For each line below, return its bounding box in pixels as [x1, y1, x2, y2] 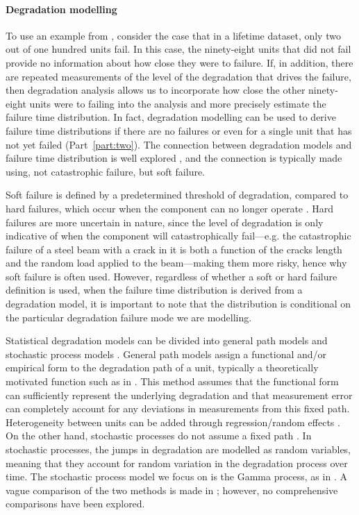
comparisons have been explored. [6, 496, 145, 511]
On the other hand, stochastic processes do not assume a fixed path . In [6, 428, 312, 443]
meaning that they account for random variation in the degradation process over [6, 455, 348, 470]
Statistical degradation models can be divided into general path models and [6, 333, 328, 348]
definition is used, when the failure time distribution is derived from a [6, 282, 303, 297]
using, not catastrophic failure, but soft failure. [6, 164, 206, 178]
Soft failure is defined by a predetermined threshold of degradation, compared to [6, 187, 349, 202]
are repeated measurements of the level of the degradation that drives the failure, [6, 69, 351, 83]
